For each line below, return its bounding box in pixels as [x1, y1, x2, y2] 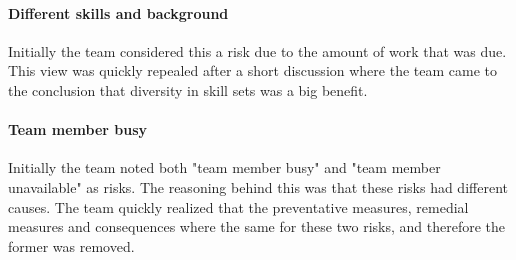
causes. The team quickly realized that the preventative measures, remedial [8, 196, 469, 217]
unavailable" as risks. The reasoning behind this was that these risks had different [8, 176, 508, 197]
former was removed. [8, 235, 135, 256]
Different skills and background [8, 2, 229, 23]
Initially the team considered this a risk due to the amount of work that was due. [8, 40, 507, 61]
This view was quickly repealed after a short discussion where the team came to [8, 60, 497, 81]
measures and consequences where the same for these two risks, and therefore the [8, 216, 505, 237]
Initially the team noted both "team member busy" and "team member [8, 157, 441, 178]
